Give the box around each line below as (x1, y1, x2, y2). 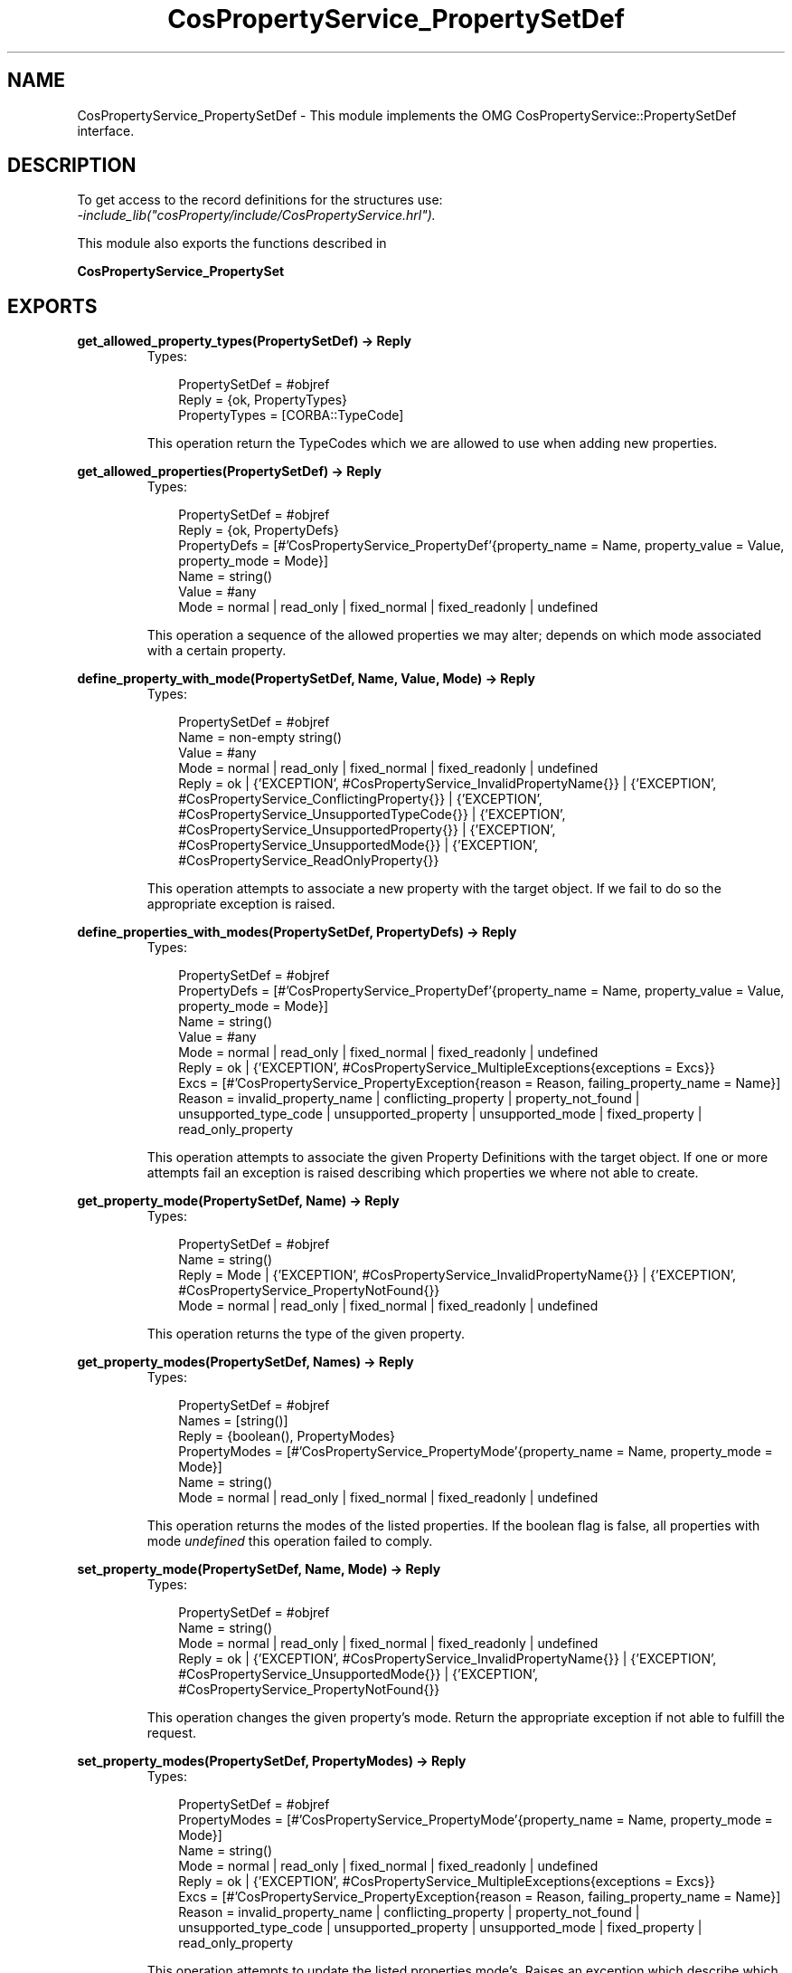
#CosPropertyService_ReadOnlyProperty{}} (178, 853, 439, 869)
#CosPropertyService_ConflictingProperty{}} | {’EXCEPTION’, (178, 791, 542, 807)
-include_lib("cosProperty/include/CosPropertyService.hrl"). (77, 207, 436, 224)
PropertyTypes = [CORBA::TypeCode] (178, 407, 404, 424)
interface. (77, 122, 135, 138)
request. (146, 1725, 197, 1741)
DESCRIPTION (7, 154, 137, 177)
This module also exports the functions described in (77, 235, 387, 252)
